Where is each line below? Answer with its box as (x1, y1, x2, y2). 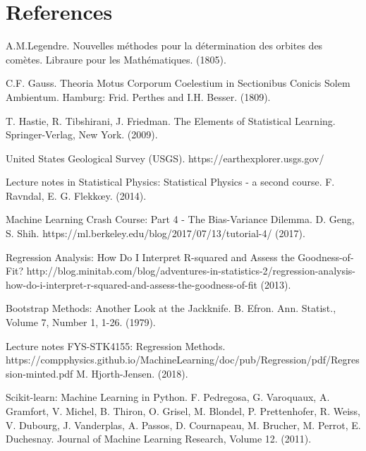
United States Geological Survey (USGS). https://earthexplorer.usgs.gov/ (6, 150, 324, 165)
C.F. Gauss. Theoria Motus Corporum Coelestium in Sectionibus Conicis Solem (6, 76, 350, 90)
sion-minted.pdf (6, 366, 73, 380)
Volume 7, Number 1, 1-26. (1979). (6, 315, 156, 330)
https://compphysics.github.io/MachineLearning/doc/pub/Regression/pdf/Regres (6, 352, 360, 367)
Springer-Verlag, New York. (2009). (6, 127, 158, 142)
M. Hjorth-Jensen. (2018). (76, 366, 188, 380)
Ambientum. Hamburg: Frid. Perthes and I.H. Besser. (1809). (6, 89, 271, 104)
